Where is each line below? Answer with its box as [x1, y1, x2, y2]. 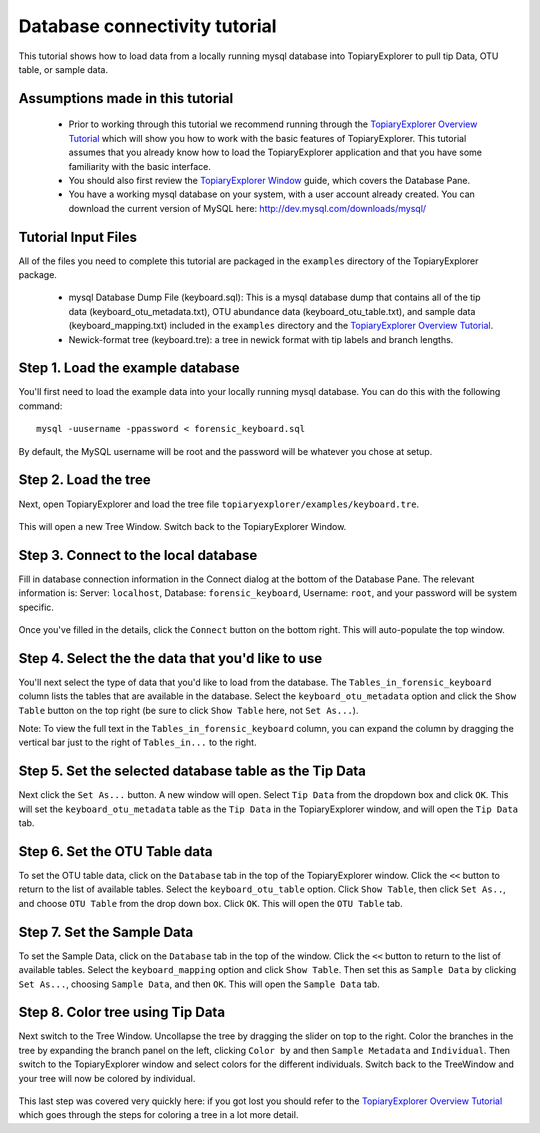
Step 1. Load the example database [18, 360, 240, 377]
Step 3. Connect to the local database [18, 546, 258, 564]
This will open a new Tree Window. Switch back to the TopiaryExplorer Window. [18, 520, 347, 532]
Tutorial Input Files [18, 228, 138, 245]
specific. [18, 601, 55, 613]
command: [18, 400, 63, 412]
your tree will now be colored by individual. [18, 1072, 196, 1084]
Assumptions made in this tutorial [18, 90, 234, 107]
